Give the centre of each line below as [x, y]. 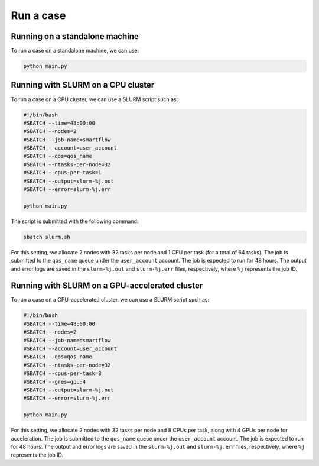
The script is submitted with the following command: [75, 221]
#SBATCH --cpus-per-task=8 [62, 373]
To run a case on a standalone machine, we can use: [75, 51]
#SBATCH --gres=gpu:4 [55, 382]
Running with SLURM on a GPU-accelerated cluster [107, 286]
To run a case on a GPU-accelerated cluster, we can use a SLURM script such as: [110, 300]
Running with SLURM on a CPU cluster [83, 85]
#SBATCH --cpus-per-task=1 [62, 173]
